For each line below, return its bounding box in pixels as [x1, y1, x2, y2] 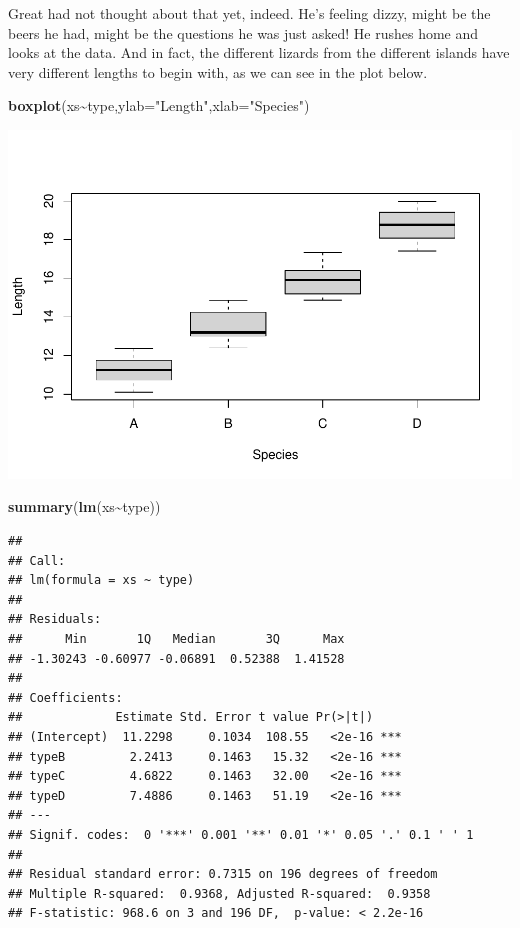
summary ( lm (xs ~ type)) [8, 496, 161, 517]
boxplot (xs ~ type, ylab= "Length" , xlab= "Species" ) [8, 95, 310, 116]
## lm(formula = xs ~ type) [8, 573, 195, 588]
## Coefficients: [8, 690, 123, 705]
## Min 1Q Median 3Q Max [8, 632, 345, 647]
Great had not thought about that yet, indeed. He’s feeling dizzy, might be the [8, 3, 491, 23]
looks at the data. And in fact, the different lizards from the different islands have [8, 42, 510, 63]
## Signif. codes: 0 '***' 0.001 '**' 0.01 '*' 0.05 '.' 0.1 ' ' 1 [8, 827, 474, 842]
